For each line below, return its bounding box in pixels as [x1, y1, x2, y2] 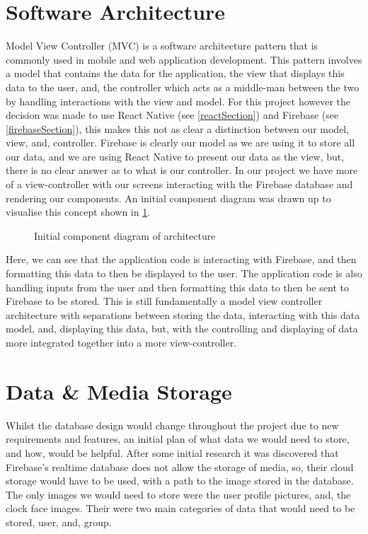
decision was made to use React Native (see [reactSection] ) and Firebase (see [6, 108, 339, 122]
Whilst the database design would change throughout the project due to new [6, 417, 339, 432]
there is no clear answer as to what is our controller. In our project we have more [6, 163, 358, 178]
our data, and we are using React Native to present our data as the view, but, [6, 149, 345, 163]
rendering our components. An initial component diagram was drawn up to [6, 190, 331, 205]
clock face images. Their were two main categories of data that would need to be [6, 501, 355, 516]
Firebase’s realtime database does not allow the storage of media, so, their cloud [6, 459, 354, 474]
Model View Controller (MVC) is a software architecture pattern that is [6, 38, 318, 53]
